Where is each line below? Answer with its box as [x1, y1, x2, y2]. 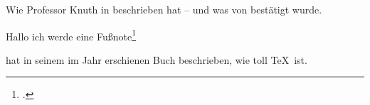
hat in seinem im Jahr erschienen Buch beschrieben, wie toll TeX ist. [6, 52, 307, 67]
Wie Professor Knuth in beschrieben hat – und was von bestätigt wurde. [6, 2, 322, 16]
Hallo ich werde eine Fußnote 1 [6, 26, 137, 43]
